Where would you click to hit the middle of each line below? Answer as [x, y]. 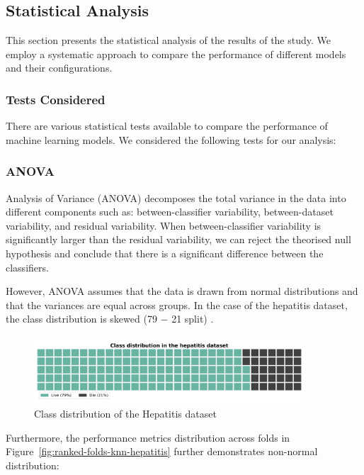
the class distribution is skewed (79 [81, 319]
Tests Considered [56, 99]
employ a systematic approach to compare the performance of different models [176, 54]
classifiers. [27, 267]
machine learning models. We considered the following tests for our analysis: [171, 139]
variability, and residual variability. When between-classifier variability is [164, 225]
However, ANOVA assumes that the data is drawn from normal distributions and [182, 291]
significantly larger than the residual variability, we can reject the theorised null [178, 239]
